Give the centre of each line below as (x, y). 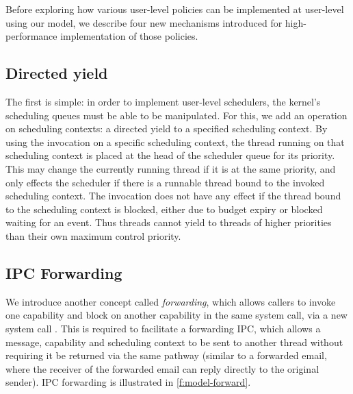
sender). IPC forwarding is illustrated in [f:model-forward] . (128, 382)
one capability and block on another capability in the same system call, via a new (176, 315)
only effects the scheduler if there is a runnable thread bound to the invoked (165, 182)
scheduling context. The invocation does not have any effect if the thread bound (173, 196)
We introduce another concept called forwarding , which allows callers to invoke (171, 301)
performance (31, 36)
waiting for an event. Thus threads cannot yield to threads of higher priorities (169, 222)
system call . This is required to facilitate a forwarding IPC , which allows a (163, 328)
